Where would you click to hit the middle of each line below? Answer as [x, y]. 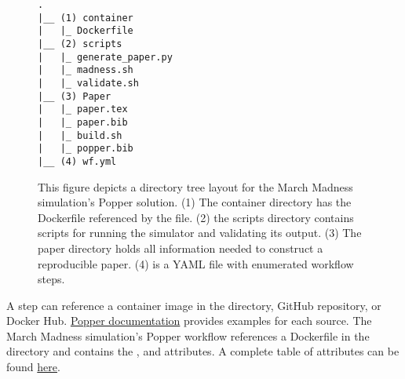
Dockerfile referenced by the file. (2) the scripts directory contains [196, 217]
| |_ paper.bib [83, 122]
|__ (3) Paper [75, 96]
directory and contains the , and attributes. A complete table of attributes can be [203, 351]
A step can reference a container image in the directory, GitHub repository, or [194, 305]
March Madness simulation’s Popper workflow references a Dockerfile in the [188, 335]
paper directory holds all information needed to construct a [181, 248]
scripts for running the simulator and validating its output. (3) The [200, 233]
